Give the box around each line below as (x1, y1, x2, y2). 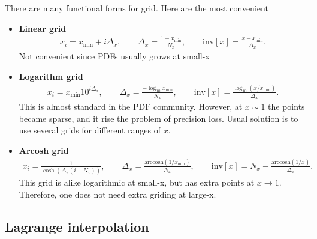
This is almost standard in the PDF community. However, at (19, 100, 243, 113)
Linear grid (19, 22, 67, 34)
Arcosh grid (19, 144, 69, 156)
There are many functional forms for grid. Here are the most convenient (5, 2, 268, 14)
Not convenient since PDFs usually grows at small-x (19, 50, 210, 62)
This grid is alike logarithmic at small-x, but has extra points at (19, 176, 255, 189)
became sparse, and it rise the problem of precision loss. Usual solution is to (19, 112, 298, 124)
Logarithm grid (19, 70, 83, 82)
